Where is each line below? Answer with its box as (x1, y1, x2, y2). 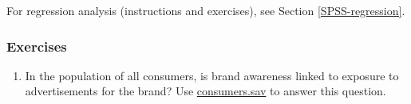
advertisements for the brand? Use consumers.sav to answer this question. (25, 83, 386, 99)
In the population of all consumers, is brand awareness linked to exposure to (25, 67, 399, 83)
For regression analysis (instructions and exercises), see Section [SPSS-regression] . (6, 2, 405, 18)
